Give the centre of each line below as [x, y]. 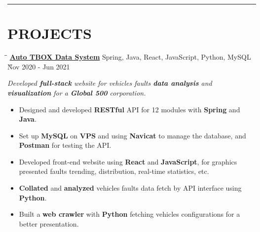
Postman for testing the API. [65, 145]
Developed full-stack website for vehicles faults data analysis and [110, 83]
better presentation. [49, 223]
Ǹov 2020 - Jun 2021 [39, 66]
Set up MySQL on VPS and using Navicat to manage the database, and [132, 135]
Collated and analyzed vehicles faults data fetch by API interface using [130, 188]
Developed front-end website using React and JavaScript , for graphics [128, 161]
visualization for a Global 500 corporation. [77, 92]
